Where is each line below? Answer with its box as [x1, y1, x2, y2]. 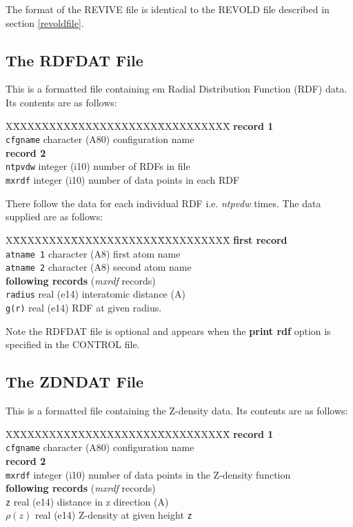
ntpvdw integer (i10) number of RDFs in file [6, 159, 190, 173]
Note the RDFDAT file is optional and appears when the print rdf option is [6, 323, 331, 338]
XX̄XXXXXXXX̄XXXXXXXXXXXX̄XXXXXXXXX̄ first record [6, 232, 288, 247]
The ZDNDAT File [6, 371, 144, 392]
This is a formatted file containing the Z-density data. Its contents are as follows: [6, 403, 348, 418]
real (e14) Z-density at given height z [34, 508, 192, 522]
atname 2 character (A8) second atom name [6, 260, 192, 274]
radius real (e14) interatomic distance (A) [6, 287, 185, 301]
